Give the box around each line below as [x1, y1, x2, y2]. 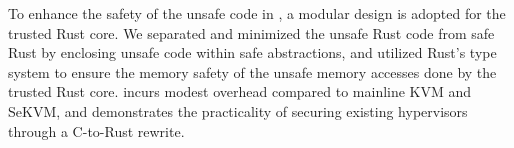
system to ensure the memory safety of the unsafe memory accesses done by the [8, 61, 497, 82]
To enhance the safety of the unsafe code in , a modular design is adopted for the [8, 3, 506, 23]
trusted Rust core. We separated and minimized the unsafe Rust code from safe [8, 22, 495, 43]
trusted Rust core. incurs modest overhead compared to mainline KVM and [8, 81, 472, 102]
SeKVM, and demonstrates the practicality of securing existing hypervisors [8, 100, 468, 121]
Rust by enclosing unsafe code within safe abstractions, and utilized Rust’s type [8, 42, 497, 63]
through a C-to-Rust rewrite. [8, 120, 185, 141]
